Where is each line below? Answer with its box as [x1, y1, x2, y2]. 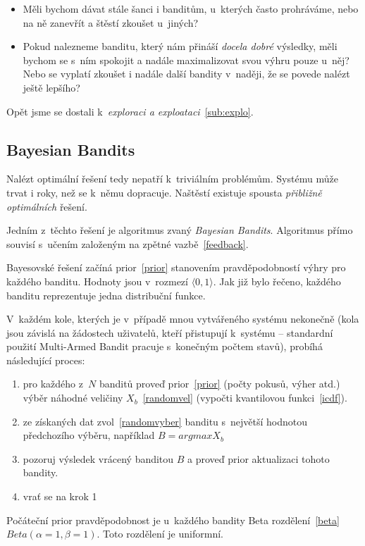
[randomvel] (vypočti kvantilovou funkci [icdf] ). [142, 390, 347, 405]
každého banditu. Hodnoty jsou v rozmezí [6, 273, 188, 288]
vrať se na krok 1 [23, 489, 97, 504]
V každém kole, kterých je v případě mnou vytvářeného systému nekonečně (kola [6, 311, 359, 326]
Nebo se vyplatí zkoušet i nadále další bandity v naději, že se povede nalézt [23, 66, 350, 81]
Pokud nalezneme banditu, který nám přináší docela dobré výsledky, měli [23, 39, 338, 54]
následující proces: [6, 352, 85, 367]
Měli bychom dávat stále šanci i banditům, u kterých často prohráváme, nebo [23, 1, 359, 15]
